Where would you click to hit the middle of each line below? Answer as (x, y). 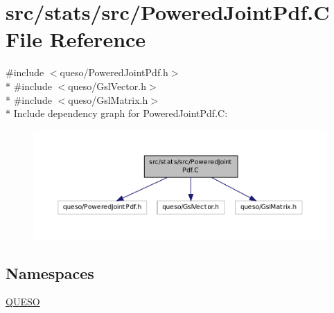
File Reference (76, 39)
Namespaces (50, 272)
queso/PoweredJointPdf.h (114, 72)
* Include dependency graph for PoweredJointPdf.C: (117, 113)
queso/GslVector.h (107, 86)
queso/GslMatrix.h (108, 99)
